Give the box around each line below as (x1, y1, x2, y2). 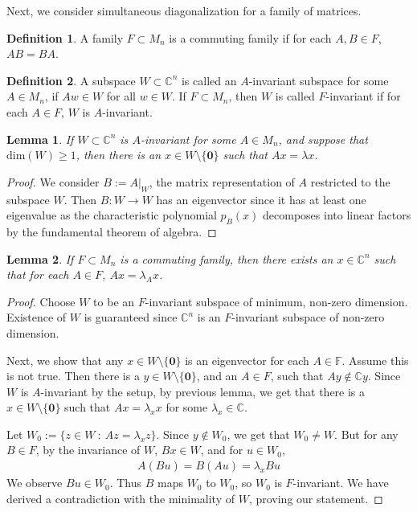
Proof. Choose (6, 293, 76, 309)
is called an (181, 72, 237, 88)
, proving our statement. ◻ (248, 489, 383, 506)
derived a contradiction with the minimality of (6, 489, 235, 506)
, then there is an (76, 146, 161, 163)
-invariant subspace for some (248, 72, 389, 88)
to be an (93, 293, 135, 309)
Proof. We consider (6, 173, 100, 190)
